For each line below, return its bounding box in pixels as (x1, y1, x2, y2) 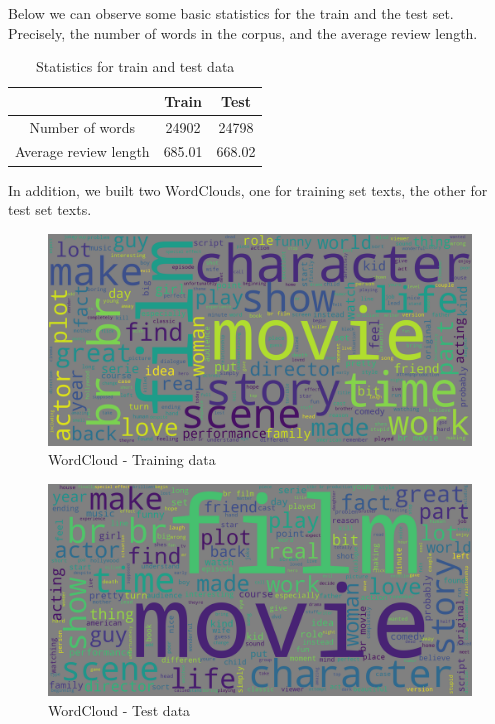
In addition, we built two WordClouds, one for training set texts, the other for (8, 179, 488, 200)
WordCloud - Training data (48, 449, 216, 470)
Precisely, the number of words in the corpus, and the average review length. (8, 22, 478, 43)
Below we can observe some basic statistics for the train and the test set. (8, 3, 454, 23)
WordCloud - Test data (48, 699, 191, 720)
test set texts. (8, 199, 92, 220)
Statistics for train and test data (36, 56, 235, 77)
